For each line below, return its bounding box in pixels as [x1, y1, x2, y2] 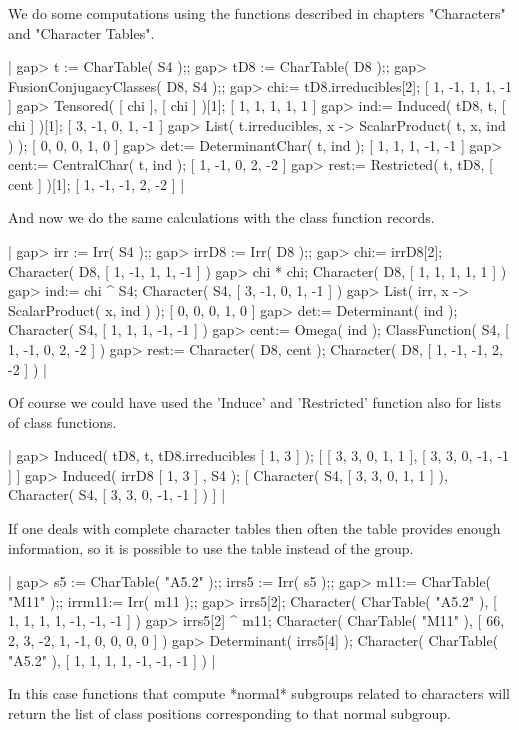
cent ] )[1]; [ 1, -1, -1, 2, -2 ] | [8, 173, 185, 194]
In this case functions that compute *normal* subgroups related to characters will [8, 683, 510, 704]
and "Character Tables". [8, 22, 155, 43]
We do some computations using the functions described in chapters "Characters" [8, 3, 506, 23]
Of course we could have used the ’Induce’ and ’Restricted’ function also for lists [8, 392, 502, 413]
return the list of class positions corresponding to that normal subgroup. [8, 702, 451, 723]
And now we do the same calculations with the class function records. [8, 207, 435, 228]
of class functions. [8, 411, 117, 432]
